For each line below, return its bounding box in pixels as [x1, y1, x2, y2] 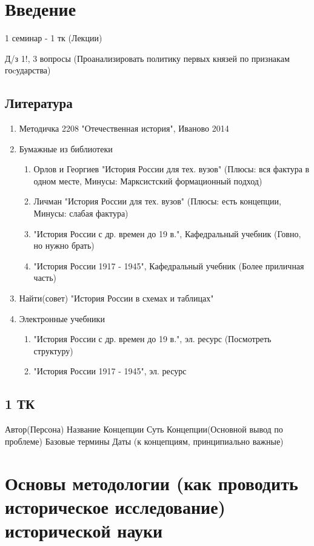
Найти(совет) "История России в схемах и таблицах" [19, 292, 214, 305]
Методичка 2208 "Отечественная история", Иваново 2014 [19, 122, 229, 135]
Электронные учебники [19, 312, 105, 325]
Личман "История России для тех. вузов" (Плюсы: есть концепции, [33, 195, 281, 207]
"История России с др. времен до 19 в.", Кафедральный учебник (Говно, [33, 227, 301, 240]
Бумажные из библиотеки [19, 142, 113, 155]
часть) [33, 271, 57, 284]
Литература [5, 93, 73, 112]
